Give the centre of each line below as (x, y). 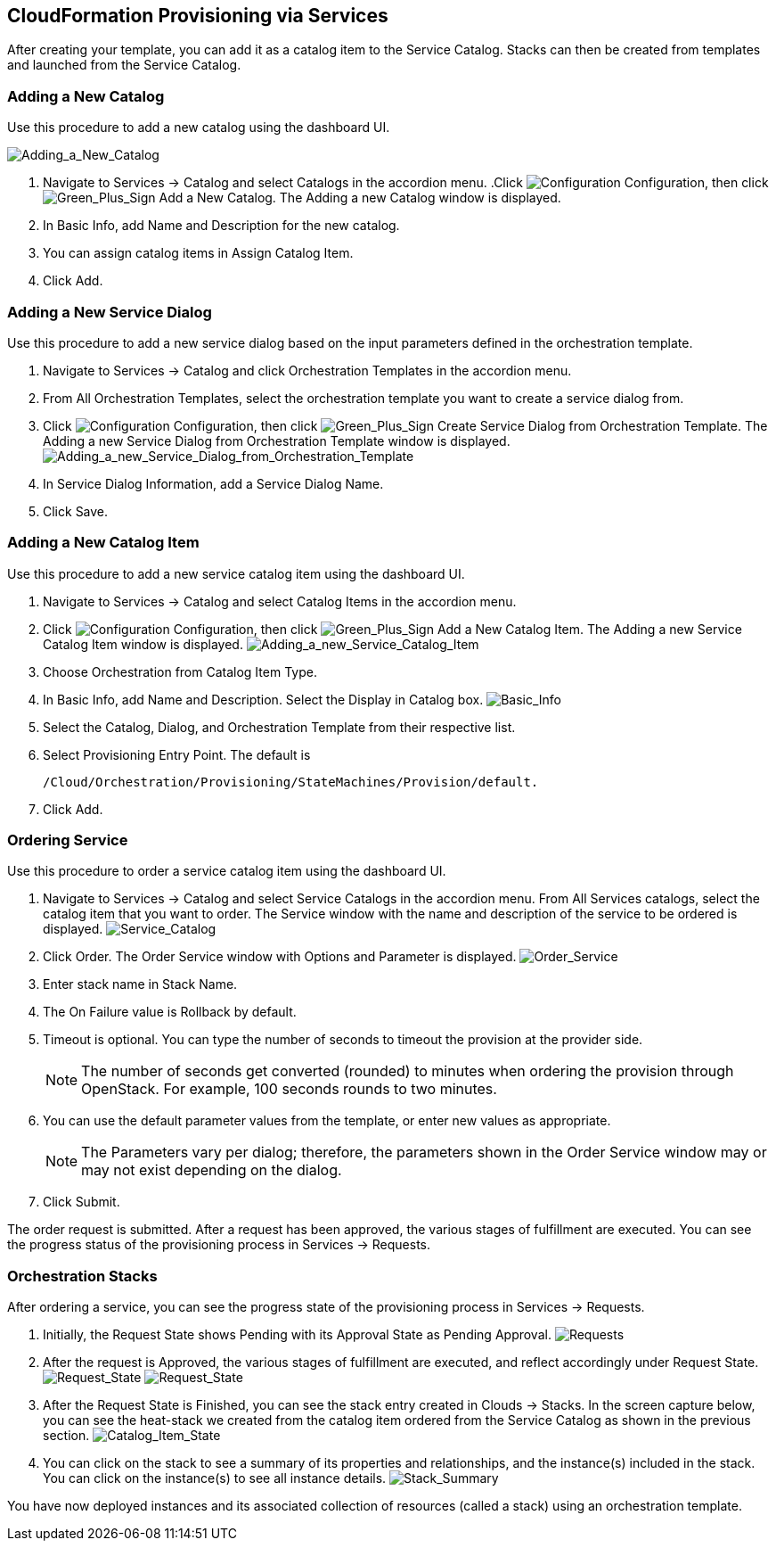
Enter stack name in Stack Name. (140, 984)
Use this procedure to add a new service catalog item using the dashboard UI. (236, 573)
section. (66, 1436)
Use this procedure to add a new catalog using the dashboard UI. (199, 128)
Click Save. (76, 511)
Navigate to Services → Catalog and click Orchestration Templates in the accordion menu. (307, 370)
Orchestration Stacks (82, 1276)
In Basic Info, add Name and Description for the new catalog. (221, 226)
